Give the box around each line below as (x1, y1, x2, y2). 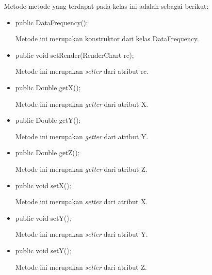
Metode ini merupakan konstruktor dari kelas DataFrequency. (15, 33, 199, 44)
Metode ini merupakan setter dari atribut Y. (15, 229, 148, 239)
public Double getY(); (15, 115, 81, 125)
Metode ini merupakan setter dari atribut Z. (15, 261, 147, 272)
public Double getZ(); (15, 147, 80, 158)
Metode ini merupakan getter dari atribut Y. (15, 131, 148, 141)
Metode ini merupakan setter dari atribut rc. (15, 66, 148, 76)
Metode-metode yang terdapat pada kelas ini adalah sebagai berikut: (4, 1, 209, 11)
